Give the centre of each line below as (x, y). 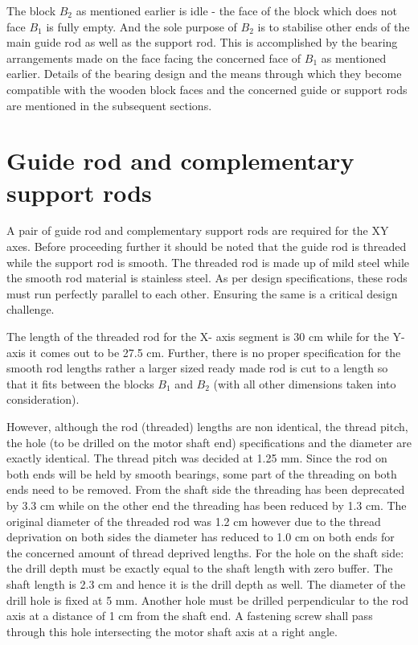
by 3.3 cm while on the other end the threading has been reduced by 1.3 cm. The (207, 505)
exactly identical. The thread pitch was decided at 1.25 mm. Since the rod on (197, 458)
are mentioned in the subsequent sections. (109, 105)
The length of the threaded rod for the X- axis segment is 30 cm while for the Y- (206, 337)
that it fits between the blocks (80, 383)
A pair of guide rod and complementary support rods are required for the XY (198, 230)
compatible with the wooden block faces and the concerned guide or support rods (207, 89)
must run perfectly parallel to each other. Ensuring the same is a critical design (202, 293)
